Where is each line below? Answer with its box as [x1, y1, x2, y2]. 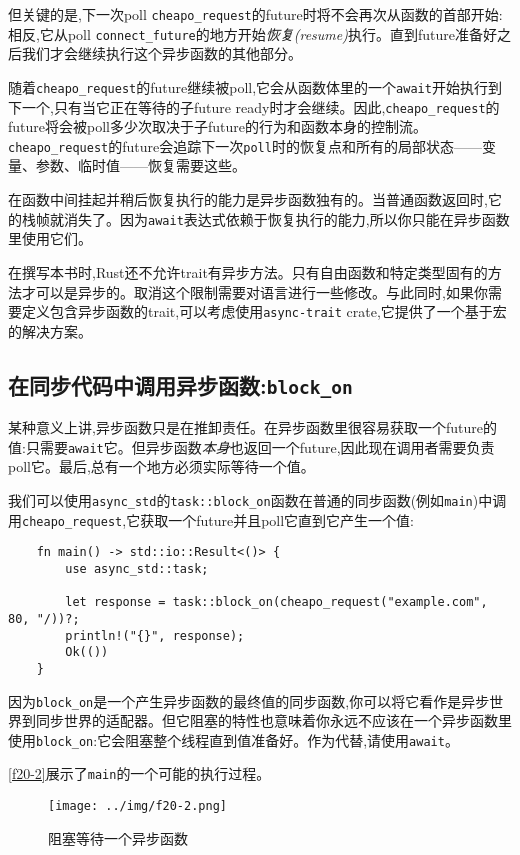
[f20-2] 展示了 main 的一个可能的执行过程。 [8, 763, 271, 784]
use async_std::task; [65, 561, 209, 576]
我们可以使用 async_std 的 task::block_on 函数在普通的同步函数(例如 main [8, 489, 473, 510]
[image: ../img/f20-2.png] [48, 799, 227, 814]
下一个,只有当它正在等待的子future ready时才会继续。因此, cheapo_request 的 [8, 96, 500, 117]
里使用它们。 [8, 228, 92, 249]
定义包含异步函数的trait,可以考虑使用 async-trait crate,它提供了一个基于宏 [21, 301, 507, 322]
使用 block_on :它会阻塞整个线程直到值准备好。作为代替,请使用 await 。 [8, 729, 459, 750]
